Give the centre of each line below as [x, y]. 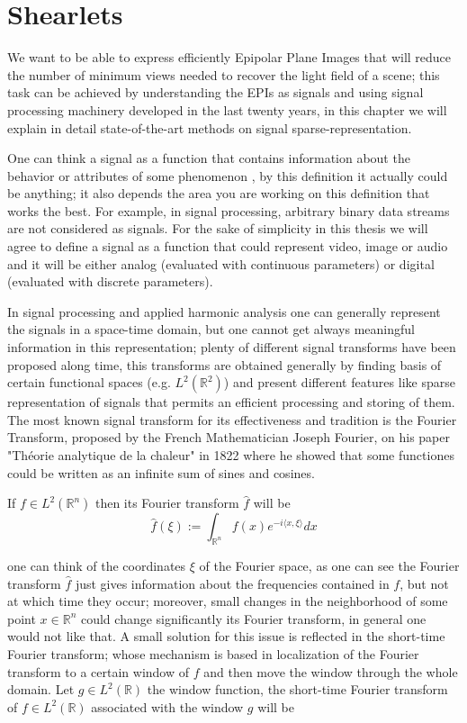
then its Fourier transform [167, 503]
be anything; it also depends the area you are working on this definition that [219, 193]
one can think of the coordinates [97, 565]
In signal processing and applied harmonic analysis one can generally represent [224, 311]
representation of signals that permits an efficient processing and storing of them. [231, 402]
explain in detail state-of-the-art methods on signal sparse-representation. [210, 127]
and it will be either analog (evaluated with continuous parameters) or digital [221, 263]
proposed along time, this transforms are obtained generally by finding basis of [225, 364]
